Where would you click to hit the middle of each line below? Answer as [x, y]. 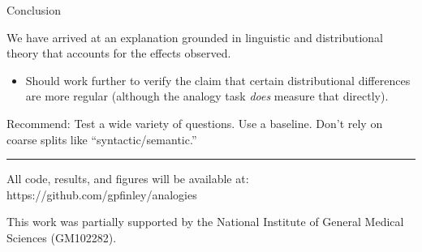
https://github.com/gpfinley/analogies [102, 194]
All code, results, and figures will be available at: [128, 179]
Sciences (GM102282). [62, 237]
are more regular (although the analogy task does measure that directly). [207, 96]
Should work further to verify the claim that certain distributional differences [218, 80]
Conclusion [34, 10]
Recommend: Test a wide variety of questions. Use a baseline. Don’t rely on [195, 123]
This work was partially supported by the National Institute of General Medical [205, 222]
